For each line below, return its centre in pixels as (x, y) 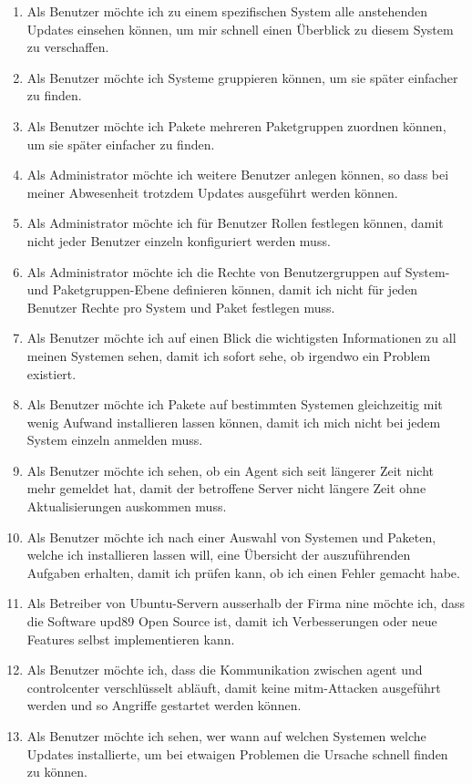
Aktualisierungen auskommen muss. (127, 506)
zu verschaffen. (68, 47)
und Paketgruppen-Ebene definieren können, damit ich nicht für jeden (222, 289)
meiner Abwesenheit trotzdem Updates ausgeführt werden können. (212, 192)
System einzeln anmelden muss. (115, 440)
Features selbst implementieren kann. (131, 639)
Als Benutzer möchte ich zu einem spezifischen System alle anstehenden (227, 11)
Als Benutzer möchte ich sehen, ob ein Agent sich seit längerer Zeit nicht (231, 470)
